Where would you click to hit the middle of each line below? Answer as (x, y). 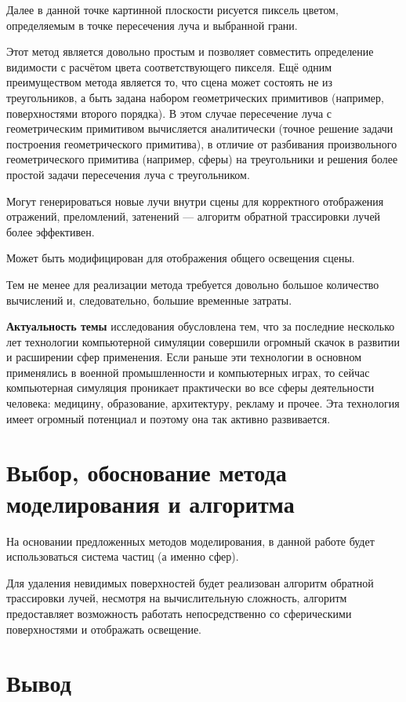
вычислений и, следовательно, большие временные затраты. (149, 300)
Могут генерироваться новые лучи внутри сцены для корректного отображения (195, 201)
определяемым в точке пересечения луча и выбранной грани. (152, 25)
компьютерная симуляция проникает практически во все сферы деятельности (190, 388)
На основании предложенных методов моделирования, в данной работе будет (190, 541)
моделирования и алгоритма (150, 503)
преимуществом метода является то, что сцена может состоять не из (170, 82)
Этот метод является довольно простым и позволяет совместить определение (190, 51)
